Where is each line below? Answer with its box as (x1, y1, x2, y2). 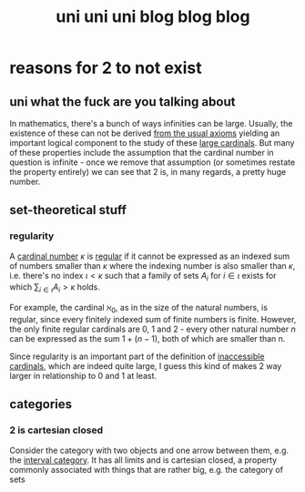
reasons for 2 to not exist (9, 57, 202, 78)
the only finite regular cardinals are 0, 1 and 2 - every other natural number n (9, 323, 296, 334)
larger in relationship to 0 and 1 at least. (9, 371, 158, 382)
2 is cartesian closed (9, 424, 103, 436)
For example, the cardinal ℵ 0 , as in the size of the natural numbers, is (9, 302, 269, 315)
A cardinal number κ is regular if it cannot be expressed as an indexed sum (9, 251, 290, 261)
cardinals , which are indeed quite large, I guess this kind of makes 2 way (9, 361, 282, 372)
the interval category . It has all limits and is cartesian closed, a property (9, 454, 278, 466)
